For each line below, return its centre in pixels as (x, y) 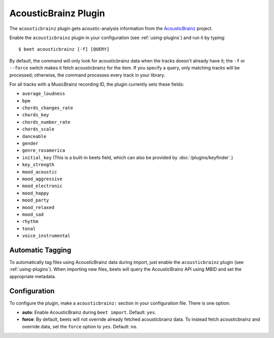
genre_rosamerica (44, 150)
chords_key (36, 115)
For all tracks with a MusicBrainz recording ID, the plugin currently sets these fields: (97, 84)
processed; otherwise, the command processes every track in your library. (87, 75)
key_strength (38, 165)
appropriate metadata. (33, 276)
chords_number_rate (46, 122)
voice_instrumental (46, 236)
